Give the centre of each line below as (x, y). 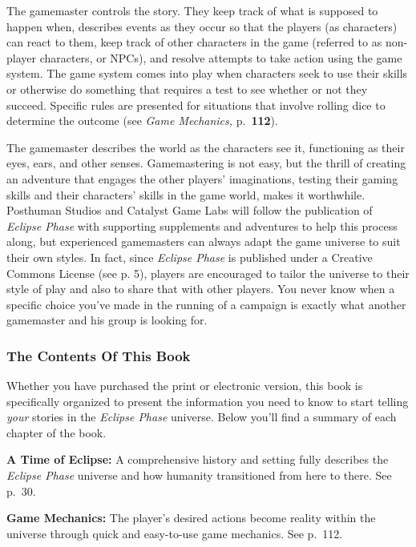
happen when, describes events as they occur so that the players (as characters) (202, 26)
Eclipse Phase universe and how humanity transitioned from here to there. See (199, 475)
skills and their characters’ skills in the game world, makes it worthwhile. (186, 194)
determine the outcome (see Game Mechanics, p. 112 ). (142, 121)
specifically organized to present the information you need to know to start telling (208, 401)
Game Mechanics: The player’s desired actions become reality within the (191, 518)
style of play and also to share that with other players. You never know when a (201, 289)
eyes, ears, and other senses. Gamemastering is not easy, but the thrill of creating (206, 163)
